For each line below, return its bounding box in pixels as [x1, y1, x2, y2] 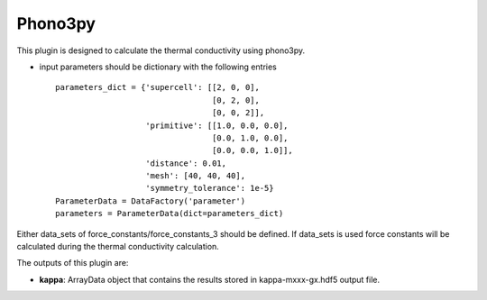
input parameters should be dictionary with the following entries [39, 61, 277, 72]
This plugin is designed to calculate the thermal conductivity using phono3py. [16, 45, 306, 56]
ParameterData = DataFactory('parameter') [55, 195, 246, 206]
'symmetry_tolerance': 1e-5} [145, 183, 274, 194]
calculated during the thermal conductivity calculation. [16, 241, 220, 252]
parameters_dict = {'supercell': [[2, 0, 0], [55, 82, 261, 93]
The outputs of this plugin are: [16, 258, 129, 268]
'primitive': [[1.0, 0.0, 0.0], [145, 120, 289, 131]
